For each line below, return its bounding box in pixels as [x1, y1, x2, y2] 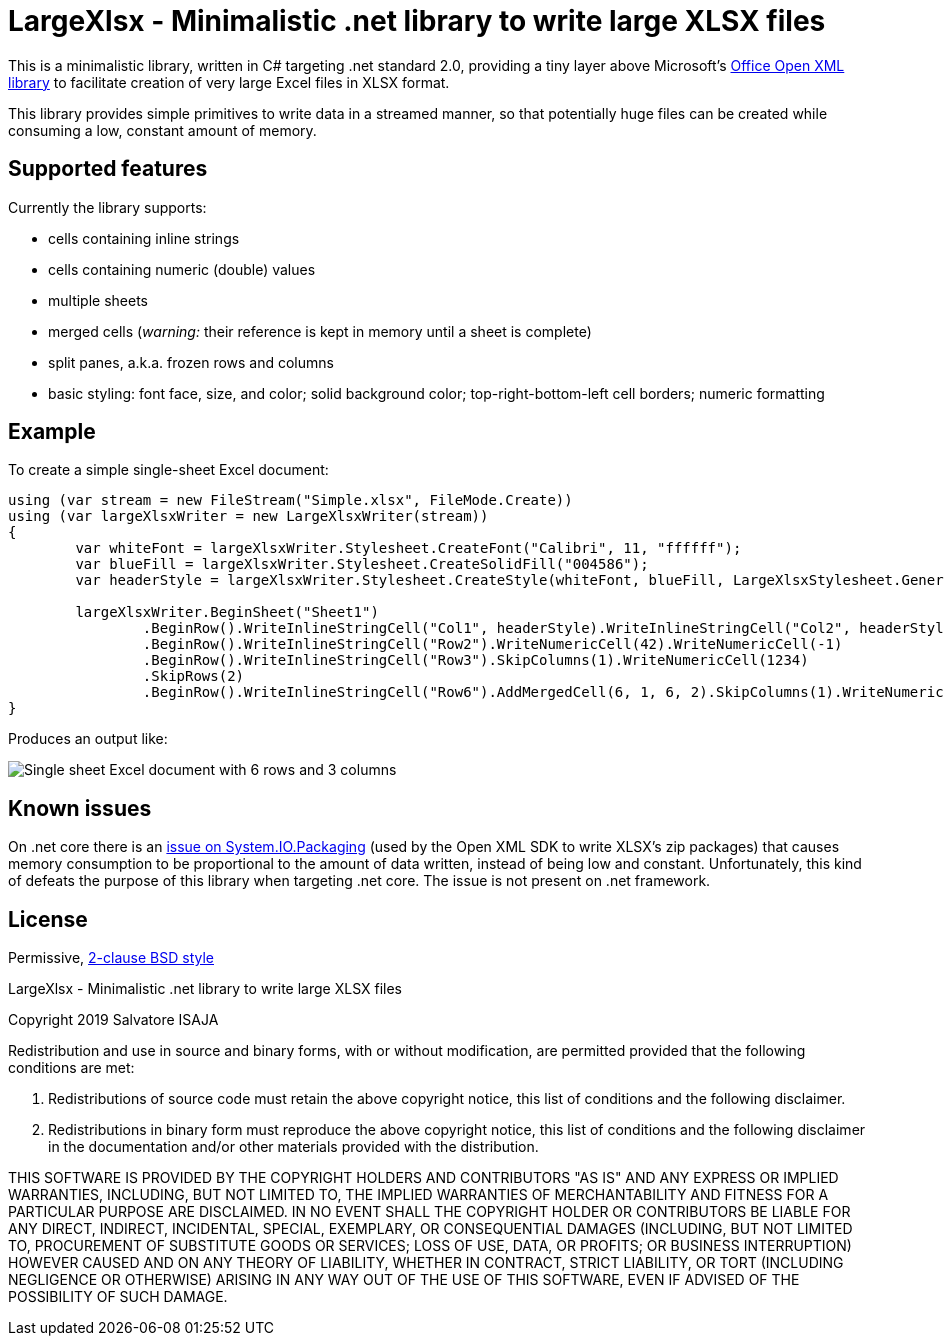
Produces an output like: [8, 730, 168, 748]
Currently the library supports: [8, 198, 207, 216]
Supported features [8, 156, 208, 182]
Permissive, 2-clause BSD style [8, 949, 214, 967]
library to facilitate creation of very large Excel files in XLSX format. [8, 73, 450, 91]
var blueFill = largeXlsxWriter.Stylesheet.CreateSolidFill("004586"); [75, 556, 649, 573]
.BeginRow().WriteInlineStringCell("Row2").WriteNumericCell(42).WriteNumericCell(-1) [142, 636, 843, 653]
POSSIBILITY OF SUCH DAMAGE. [8, 1288, 228, 1306]
